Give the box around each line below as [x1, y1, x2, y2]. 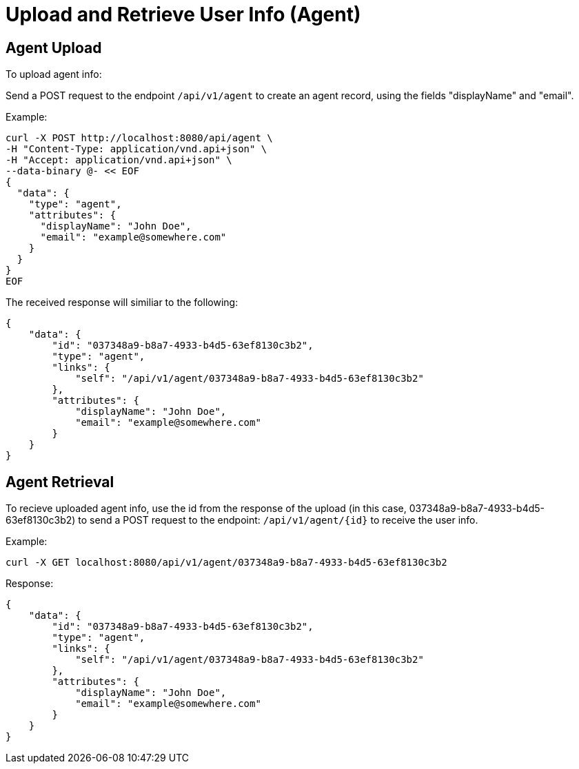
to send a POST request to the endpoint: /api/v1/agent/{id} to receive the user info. [78, 514, 478, 526]
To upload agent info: [6, 68, 102, 81]
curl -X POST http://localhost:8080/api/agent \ [6, 132, 273, 144]
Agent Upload [6, 39, 102, 57]
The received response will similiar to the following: [6, 296, 238, 309]
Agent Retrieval [6, 473, 114, 491]
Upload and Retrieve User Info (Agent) [6, 3, 361, 26]
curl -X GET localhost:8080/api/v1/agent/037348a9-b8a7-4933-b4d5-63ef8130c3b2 [6, 557, 447, 568]
